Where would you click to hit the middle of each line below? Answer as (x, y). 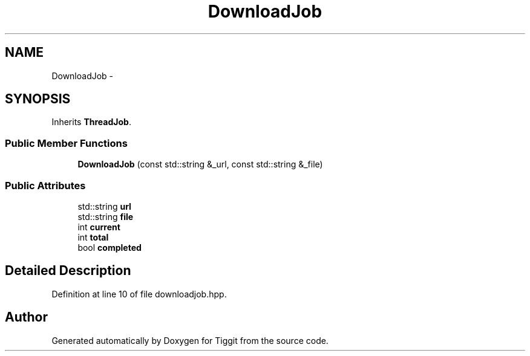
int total (93, 237)
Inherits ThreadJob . (91, 122)
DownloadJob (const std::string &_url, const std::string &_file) (200, 164)
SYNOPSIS (38, 99)
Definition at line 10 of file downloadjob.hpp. (139, 294)
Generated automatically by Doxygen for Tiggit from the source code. (190, 340)
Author (26, 317)
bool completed (110, 247)
